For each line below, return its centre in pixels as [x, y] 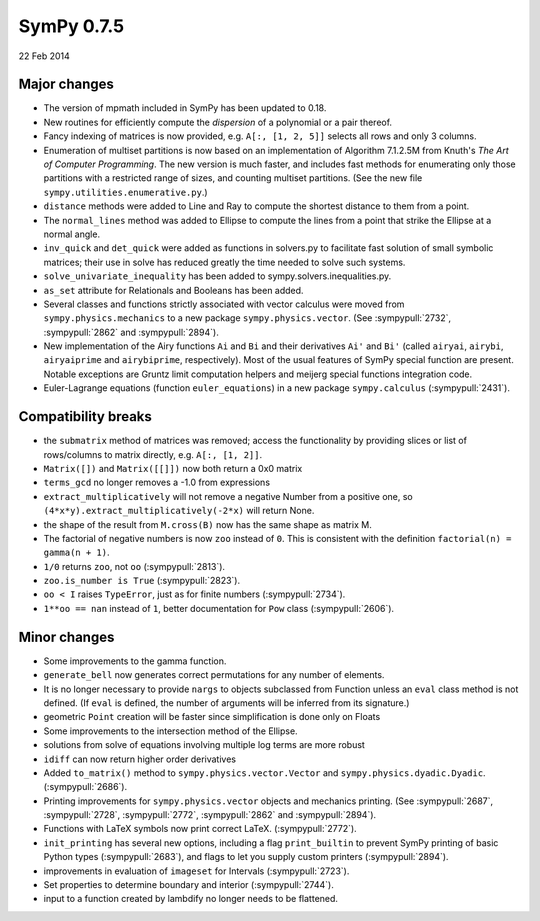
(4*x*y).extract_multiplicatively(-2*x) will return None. [179, 511]
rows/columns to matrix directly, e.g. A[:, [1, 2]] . [153, 454]
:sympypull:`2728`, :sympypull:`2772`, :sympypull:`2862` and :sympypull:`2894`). [210, 815]
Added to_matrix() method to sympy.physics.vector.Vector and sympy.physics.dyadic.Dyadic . [264, 772]
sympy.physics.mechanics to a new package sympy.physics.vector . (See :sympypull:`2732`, [247, 318]
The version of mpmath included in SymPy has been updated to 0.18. [185, 108]
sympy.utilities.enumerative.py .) [126, 192]
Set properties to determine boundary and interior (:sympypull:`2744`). [188, 885]
